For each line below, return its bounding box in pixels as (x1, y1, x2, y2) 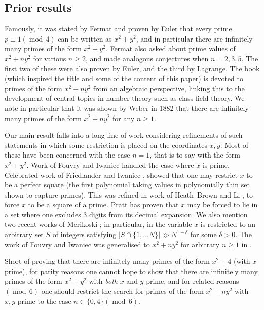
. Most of (220, 139, 249, 150)
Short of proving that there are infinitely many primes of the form (5, 256, 210, 266)
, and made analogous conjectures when (85, 53, 209, 63)
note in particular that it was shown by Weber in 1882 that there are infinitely (5, 102, 249, 113)
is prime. (202, 159, 230, 170)
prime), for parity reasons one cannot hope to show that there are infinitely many (5, 265, 258, 276)
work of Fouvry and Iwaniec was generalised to (5, 239, 150, 249)
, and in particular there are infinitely (136, 33, 253, 44)
